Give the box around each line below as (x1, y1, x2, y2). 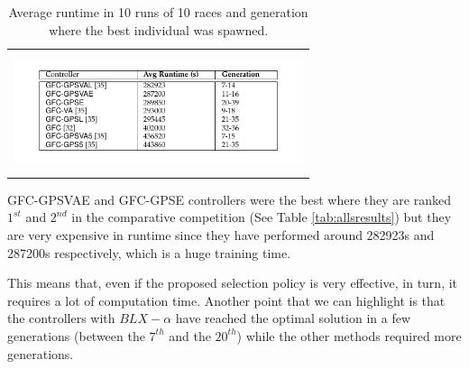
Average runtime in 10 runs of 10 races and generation (8, 3, 308, 21)
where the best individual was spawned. (49, 20, 269, 39)
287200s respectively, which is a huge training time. (7, 243, 291, 262)
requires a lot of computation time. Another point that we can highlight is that (7, 291, 446, 309)
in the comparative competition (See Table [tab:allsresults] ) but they (71, 208, 452, 226)
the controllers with (7, 309, 115, 327)
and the (169, 326, 211, 345)
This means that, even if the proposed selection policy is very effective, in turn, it (7, 273, 458, 292)
